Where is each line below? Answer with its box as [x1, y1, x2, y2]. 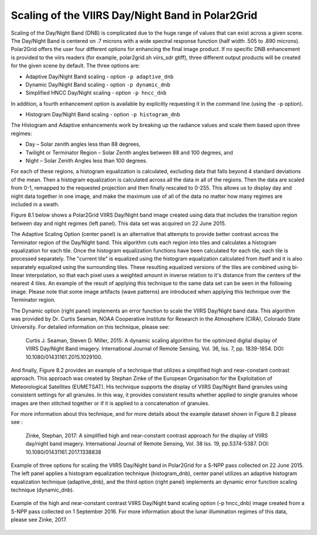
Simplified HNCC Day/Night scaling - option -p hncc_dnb [25, 89, 167, 96]
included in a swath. [11, 200, 60, 208]
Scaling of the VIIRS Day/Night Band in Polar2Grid [11, 9, 258, 22]
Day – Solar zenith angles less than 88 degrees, [25, 141, 141, 148]
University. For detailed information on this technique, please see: [11, 324, 170, 331]
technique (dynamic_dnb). [11, 486, 75, 493]
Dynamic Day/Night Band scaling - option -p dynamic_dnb [25, 81, 170, 88]
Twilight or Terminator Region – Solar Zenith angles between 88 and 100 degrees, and [25, 149, 233, 156]
